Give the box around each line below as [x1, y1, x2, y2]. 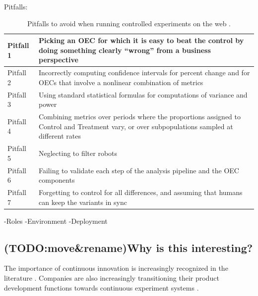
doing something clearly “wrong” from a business [39, 45, 211, 55]
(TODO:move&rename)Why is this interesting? [4, 240, 253, 255]
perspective [39, 54, 78, 65]
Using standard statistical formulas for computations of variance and [39, 89, 248, 99]
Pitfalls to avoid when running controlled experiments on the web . [27, 18, 231, 28]
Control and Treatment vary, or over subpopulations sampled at [39, 121, 233, 131]
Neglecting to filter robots [39, 148, 118, 158]
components [39, 175, 75, 185]
